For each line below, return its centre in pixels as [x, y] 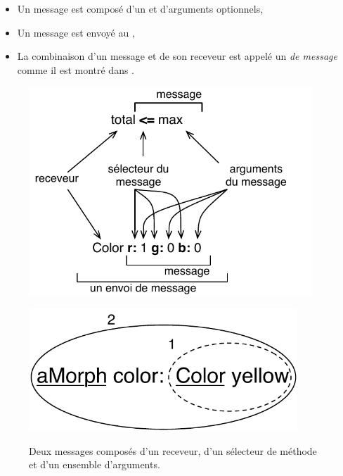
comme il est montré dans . [76, 69]
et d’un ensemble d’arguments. [95, 464]
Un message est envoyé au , [76, 32]
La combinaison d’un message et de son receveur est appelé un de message [177, 56]
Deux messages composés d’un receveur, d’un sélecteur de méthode [173, 450]
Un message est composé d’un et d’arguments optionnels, [140, 8]
